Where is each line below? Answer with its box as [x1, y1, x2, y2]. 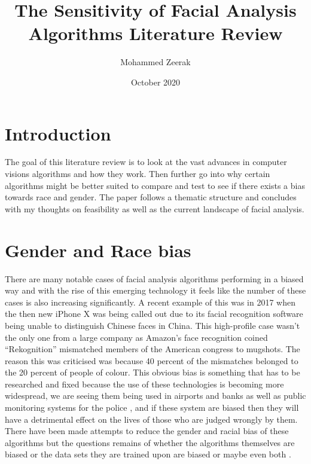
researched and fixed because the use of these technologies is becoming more [5, 377, 284, 390]
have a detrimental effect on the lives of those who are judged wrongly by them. [5, 413, 298, 425]
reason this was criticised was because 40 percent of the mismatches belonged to [5, 354, 298, 367]
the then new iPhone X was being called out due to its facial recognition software [5, 307, 303, 320]
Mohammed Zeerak [120, 56, 191, 68]
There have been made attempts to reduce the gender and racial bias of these [5, 425, 289, 437]
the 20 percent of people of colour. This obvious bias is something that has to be [5, 366, 300, 378]
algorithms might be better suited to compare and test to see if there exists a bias [5, 179, 305, 191]
